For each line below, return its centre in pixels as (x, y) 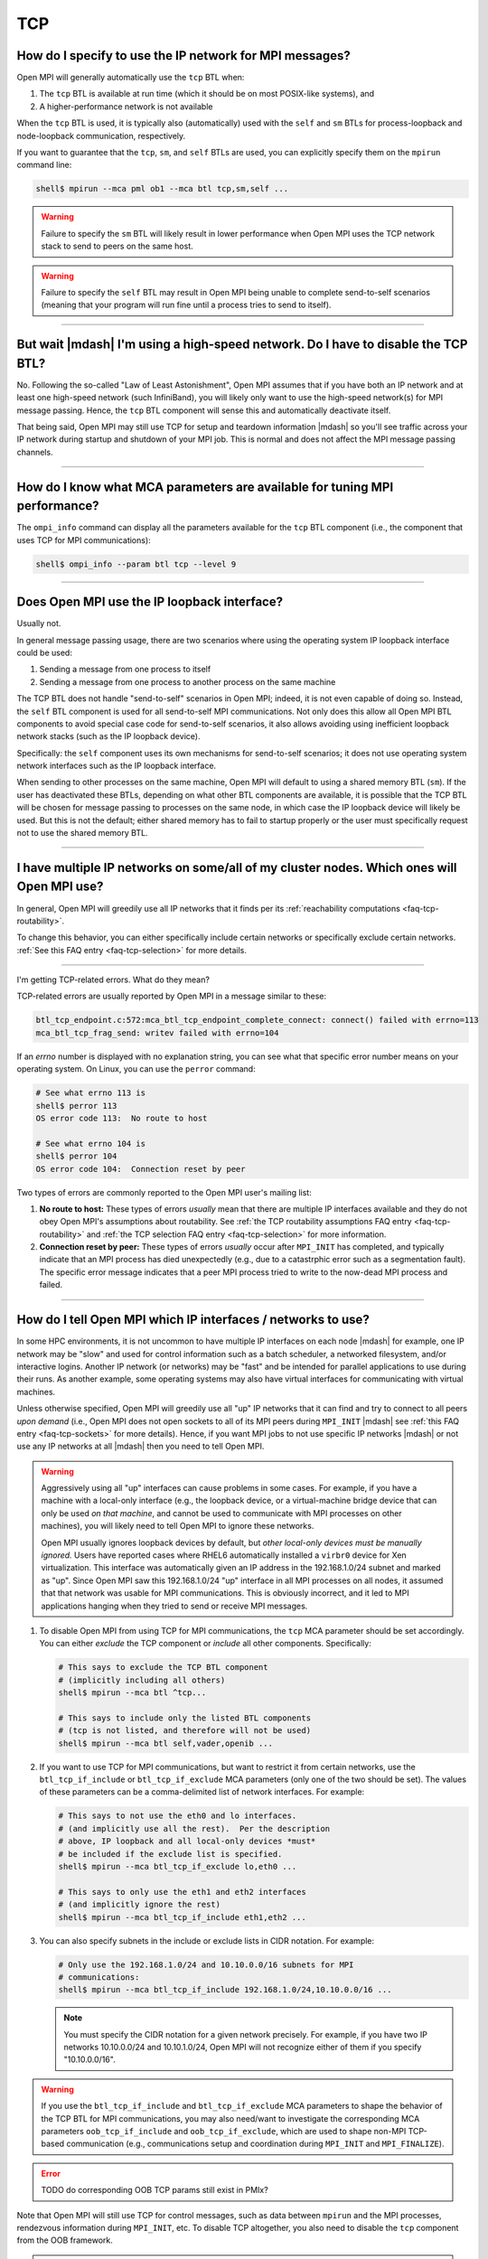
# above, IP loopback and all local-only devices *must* (187, 1842)
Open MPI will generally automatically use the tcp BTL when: (131, 78)
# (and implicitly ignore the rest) (140, 1905)
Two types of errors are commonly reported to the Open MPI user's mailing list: (164, 1192)
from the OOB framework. (65, 2240)
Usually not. (39, 623)
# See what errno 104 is (91, 1144)
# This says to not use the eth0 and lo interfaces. (178, 1816)
